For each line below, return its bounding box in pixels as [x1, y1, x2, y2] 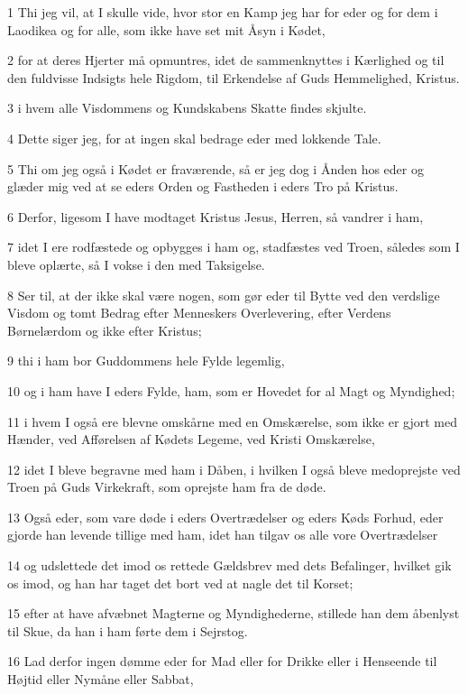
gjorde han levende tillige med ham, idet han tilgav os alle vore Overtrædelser [7, 525, 438, 544]
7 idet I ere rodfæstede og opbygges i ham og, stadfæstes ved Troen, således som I [7, 237, 460, 256]
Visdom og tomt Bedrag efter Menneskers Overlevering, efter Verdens [7, 303, 391, 322]
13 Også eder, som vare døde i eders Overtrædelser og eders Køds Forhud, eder [7, 507, 444, 526]
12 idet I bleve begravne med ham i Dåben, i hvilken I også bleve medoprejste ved [7, 459, 461, 478]
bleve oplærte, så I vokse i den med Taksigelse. [7, 254, 265, 273]
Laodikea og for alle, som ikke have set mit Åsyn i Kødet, [7, 20, 326, 39]
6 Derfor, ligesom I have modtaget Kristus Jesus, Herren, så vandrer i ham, [7, 207, 424, 226]
